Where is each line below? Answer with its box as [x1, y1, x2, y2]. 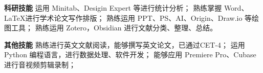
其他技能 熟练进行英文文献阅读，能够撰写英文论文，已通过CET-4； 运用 [4, 39, 245, 50]
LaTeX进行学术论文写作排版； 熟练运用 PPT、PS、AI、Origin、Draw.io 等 [4, 12, 252, 23]
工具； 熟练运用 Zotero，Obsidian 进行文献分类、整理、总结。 [11, 22, 217, 33]
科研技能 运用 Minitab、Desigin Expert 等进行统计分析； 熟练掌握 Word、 [4, 3, 249, 13]
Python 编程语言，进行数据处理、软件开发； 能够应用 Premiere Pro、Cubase [4, 49, 256, 60]
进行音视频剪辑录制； [4, 59, 76, 69]
